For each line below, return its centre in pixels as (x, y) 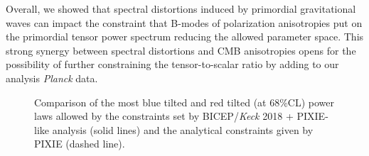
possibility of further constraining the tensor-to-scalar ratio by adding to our (172, 64)
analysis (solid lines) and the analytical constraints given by (183, 129)
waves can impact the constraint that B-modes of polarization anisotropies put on (184, 22)
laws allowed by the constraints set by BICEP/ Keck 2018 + (164, 116)
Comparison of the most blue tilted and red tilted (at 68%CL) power (184, 102)
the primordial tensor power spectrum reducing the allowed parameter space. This (185, 37)
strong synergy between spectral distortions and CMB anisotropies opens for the (181, 50)
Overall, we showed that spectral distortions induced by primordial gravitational (181, 9)
